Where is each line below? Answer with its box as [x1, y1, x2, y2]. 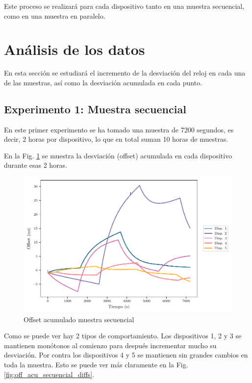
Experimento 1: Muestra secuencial [4, 101, 186, 116]
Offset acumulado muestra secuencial [24, 314, 134, 324]
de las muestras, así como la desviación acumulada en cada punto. [4, 77, 202, 87]
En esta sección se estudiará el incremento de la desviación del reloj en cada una [4, 68, 246, 78]
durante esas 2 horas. [4, 160, 68, 170]
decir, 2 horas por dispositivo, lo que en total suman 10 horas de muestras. [4, 134, 228, 144]
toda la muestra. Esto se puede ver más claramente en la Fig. [4, 359, 188, 369]
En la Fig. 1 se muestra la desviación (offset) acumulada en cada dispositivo [4, 150, 232, 160]
